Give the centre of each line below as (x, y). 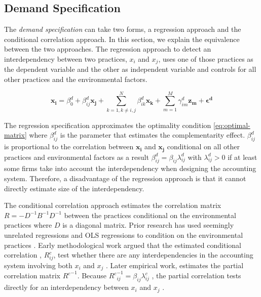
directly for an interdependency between (66, 287)
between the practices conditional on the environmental (150, 215)
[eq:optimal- (232, 125)
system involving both (38, 265)
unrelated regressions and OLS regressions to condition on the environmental (124, 235)
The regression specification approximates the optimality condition (108, 125)
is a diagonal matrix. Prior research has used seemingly (148, 225)
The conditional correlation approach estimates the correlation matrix (113, 205)
